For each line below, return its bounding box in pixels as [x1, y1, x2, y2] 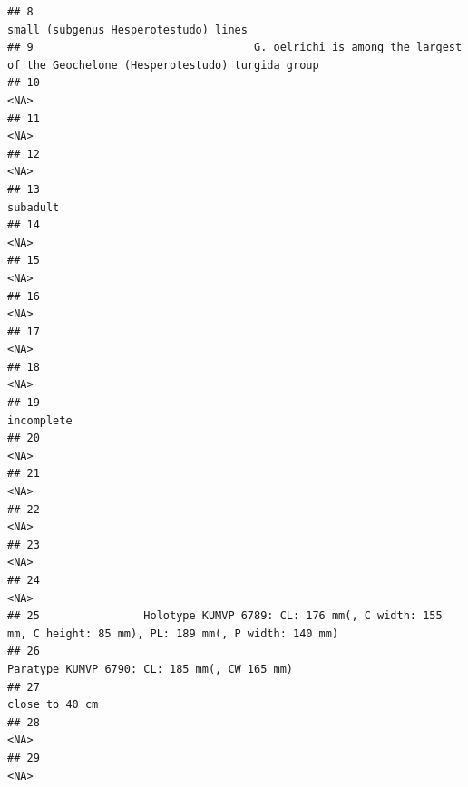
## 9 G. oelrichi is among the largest [7, 41, 463, 54]
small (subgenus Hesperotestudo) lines [7, 23, 248, 36]
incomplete [7, 413, 73, 427]
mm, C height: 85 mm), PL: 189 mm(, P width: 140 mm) [7, 627, 339, 640]
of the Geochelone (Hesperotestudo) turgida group [7, 58, 319, 72]
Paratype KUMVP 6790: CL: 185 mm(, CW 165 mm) [7, 662, 293, 675]
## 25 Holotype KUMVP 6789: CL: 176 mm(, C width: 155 [7, 609, 443, 623]
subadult [7, 200, 60, 214]
